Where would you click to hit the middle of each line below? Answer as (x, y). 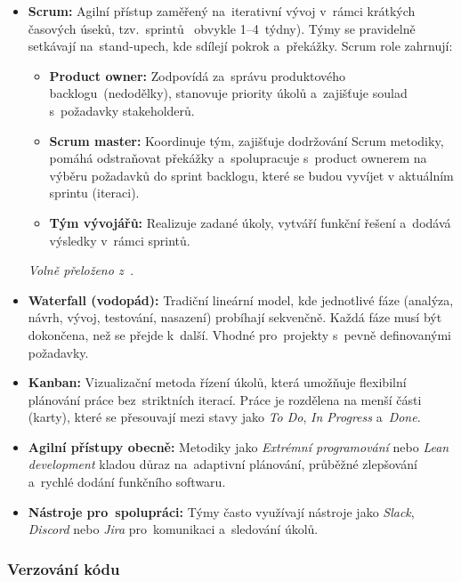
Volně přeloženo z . (81, 270)
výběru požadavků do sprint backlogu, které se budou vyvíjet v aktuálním (251, 175)
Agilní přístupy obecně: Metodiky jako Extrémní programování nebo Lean (239, 446)
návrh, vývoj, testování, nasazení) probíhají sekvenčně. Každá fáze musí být (235, 317)
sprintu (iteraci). (94, 193)
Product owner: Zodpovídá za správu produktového (198, 75)
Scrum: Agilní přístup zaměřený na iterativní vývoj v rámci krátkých (222, 11)
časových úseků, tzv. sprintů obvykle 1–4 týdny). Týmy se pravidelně (222, 28)
